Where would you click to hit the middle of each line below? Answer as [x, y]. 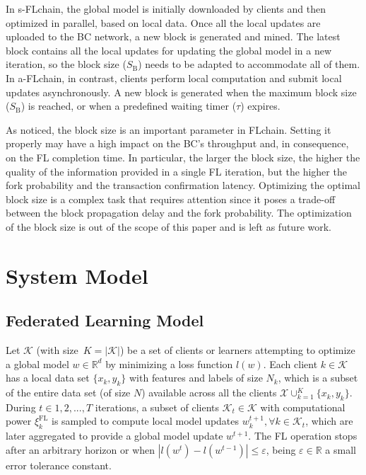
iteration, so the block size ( [66, 64]
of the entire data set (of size [68, 393]
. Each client [290, 364]
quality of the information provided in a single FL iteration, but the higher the [176, 171]
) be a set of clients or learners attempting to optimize [237, 350]
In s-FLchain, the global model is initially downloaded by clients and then [166, 8]
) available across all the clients [209, 393]
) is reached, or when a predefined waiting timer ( [129, 106]
